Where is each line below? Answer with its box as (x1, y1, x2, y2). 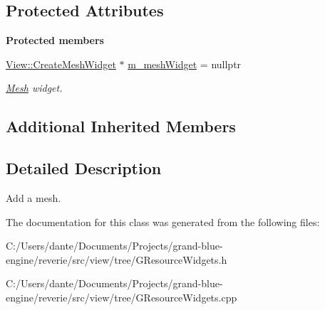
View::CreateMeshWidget (6, 56, 116, 71)
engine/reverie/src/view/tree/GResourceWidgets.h (6, 252, 227, 267)
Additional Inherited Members (6, 115, 236, 137)
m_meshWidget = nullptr (128, 56, 242, 71)
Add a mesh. (6, 190, 61, 205)
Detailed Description (6, 157, 162, 179)
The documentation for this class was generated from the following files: (6, 214, 320, 229)
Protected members (6, 33, 104, 48)
